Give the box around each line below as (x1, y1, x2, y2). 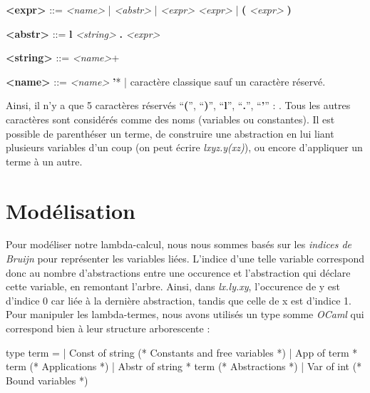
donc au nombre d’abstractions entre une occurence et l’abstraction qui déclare (6, 265, 351, 280)
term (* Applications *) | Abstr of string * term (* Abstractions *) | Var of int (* (6, 359, 362, 374)
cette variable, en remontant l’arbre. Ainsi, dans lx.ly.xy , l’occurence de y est (6, 279, 340, 294)
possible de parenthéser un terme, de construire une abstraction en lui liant (6, 126, 334, 141)
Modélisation (6, 195, 135, 225)
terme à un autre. (6, 153, 83, 168)
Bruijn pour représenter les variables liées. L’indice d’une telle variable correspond (6, 251, 365, 266)
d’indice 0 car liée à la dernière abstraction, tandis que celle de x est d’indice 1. (6, 292, 351, 307)
